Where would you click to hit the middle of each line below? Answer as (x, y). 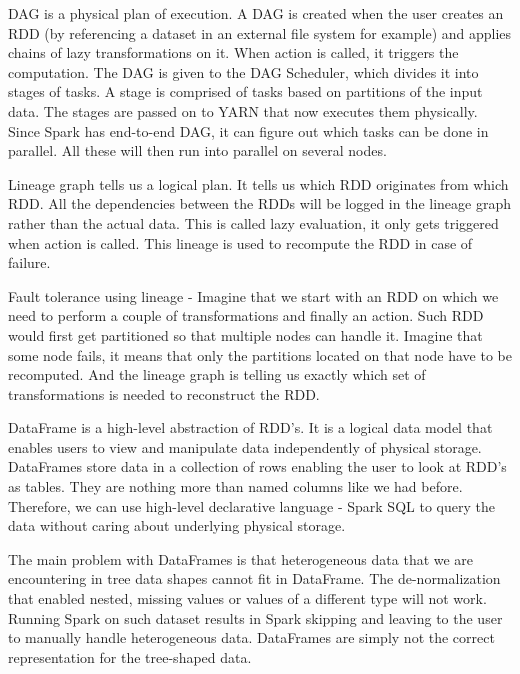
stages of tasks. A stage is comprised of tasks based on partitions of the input (245, 91)
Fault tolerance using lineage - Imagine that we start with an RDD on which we (253, 295)
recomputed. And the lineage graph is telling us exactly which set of (217, 374)
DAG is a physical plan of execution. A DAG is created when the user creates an (256, 13)
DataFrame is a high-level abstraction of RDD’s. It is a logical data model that (250, 427)
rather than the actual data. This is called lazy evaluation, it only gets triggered (253, 222)
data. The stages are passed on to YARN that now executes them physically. (243, 110)
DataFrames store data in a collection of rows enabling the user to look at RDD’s (257, 466)
